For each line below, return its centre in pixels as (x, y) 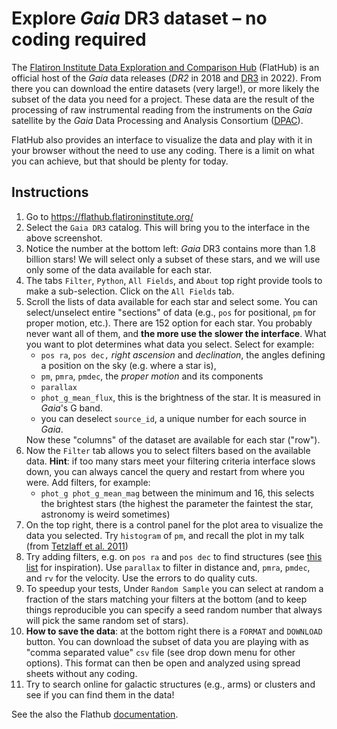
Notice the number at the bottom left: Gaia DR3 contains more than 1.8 (170, 248)
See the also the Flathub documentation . (95, 714)
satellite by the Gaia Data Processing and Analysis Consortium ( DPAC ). (157, 120)
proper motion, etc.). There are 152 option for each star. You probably (169, 323)
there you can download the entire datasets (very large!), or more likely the (165, 88)
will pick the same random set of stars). (107, 620)
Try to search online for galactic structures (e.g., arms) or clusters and (170, 684)
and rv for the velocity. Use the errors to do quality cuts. (141, 578)
